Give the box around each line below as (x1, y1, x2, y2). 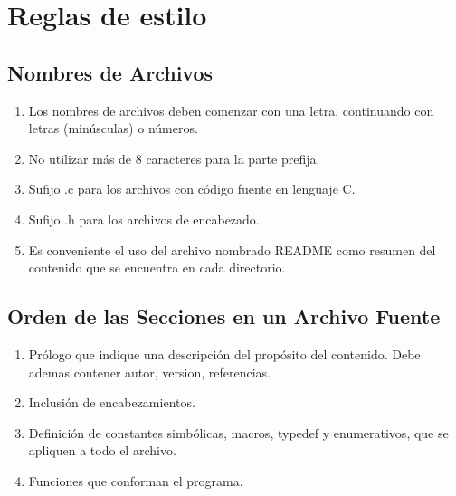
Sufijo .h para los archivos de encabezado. (28, 209, 260, 228)
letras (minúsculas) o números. (28, 119, 198, 138)
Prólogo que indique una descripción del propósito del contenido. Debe (28, 344, 421, 363)
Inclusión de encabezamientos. (28, 393, 195, 412)
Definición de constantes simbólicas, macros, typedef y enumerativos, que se (28, 423, 449, 442)
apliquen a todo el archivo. (28, 441, 176, 460)
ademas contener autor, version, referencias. (28, 362, 271, 381)
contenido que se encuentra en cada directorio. (28, 258, 286, 277)
